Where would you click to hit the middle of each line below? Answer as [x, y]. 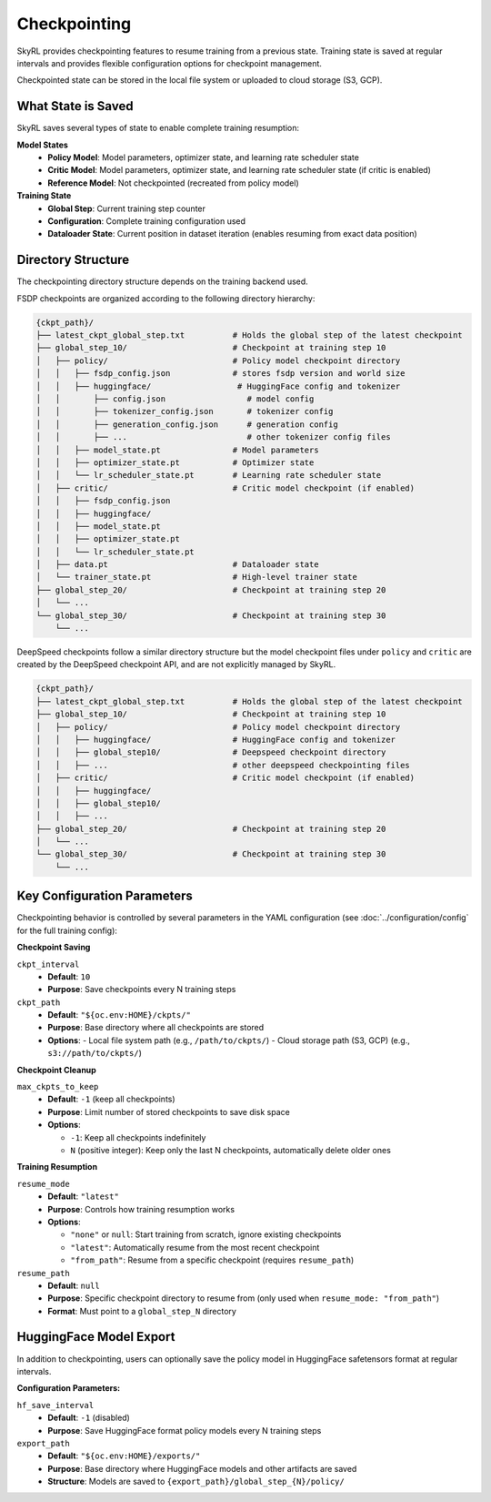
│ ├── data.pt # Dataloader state [177, 565]
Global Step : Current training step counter [127, 208]
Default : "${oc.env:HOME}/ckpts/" [119, 1015]
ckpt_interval [48, 964]
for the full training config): [67, 930]
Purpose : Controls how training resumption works [141, 1209]
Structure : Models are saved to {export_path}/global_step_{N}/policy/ [196, 1482]
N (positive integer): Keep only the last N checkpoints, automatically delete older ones [230, 1150]
